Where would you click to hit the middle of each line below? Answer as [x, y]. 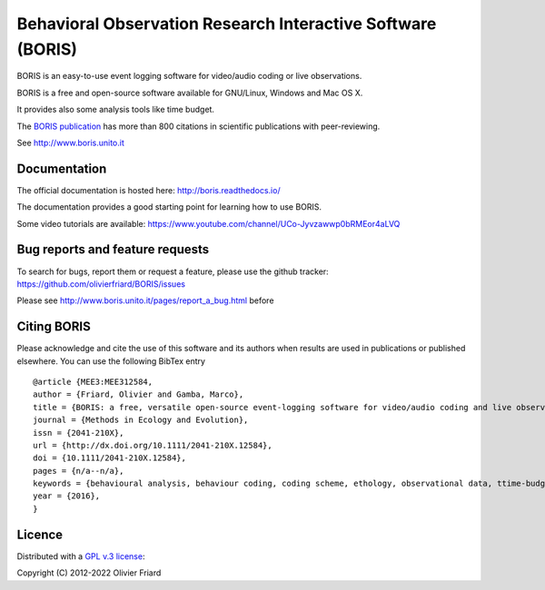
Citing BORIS [54, 327]
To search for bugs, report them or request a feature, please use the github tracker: [173, 271]
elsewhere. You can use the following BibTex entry [111, 361]
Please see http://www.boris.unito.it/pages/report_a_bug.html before [145, 300]
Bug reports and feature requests [113, 250]
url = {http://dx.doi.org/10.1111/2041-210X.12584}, [153, 445]
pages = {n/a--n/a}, [79, 471]
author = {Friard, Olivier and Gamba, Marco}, [139, 394]
